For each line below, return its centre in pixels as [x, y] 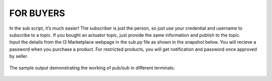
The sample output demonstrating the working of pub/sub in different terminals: [92, 67]
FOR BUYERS [37, 13]
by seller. [19, 56]
